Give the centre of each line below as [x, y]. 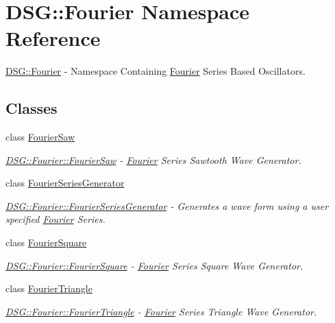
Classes [32, 108]
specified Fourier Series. [55, 219]
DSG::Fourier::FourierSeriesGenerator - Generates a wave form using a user [167, 205]
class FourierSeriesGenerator [65, 183]
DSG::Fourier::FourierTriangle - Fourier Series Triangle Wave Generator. [161, 311]
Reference [53, 38]
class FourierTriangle [49, 288]
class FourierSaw [40, 137]
